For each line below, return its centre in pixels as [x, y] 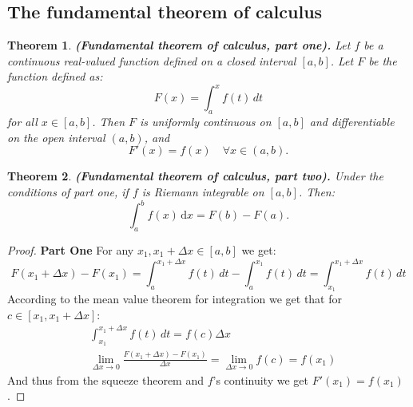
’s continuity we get [260, 379]
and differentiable [352, 122]
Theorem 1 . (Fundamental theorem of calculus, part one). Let [179, 45]
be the [383, 60]
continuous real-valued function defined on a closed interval [152, 60]
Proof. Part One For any [71, 249]
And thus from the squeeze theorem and [105, 379]
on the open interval [56, 137]
